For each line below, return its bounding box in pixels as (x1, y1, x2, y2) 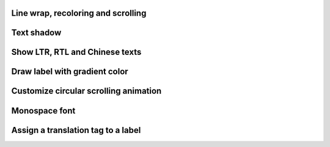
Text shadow (11, 27, 62, 38)
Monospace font (11, 106, 76, 116)
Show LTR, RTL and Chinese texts (11, 47, 142, 57)
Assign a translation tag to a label (11, 125, 141, 135)
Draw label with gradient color (11, 66, 128, 77)
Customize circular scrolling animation (11, 86, 162, 96)
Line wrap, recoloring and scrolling (11, 8, 147, 18)
